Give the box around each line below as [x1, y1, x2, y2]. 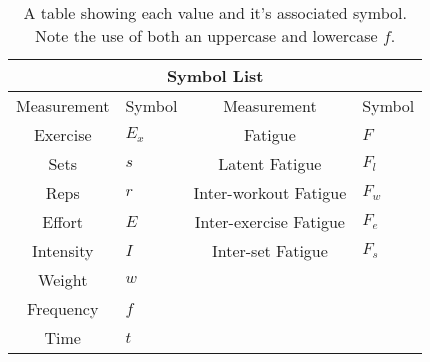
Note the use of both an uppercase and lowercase [35, 24, 378, 47]
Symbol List [166, 64, 264, 87]
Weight [38, 268, 88, 291]
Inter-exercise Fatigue [194, 210, 345, 233]
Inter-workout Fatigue [193, 181, 347, 204]
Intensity [32, 239, 94, 262]
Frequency [27, 297, 99, 320]
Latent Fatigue [218, 152, 322, 175]
